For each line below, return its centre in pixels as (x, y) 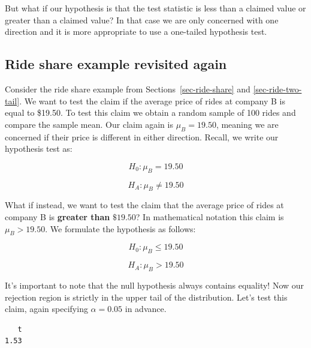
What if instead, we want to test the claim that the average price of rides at (144, 205)
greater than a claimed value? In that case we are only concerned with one (142, 19)
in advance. (146, 309)
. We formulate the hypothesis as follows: (120, 228)
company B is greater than (58, 216)
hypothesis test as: (39, 148)
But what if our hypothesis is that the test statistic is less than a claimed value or (155, 8)
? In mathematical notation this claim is (210, 216)
